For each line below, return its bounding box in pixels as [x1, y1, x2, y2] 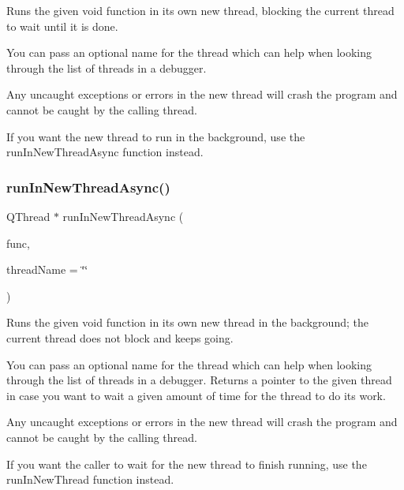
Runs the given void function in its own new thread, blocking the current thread [6, 2, 395, 18]
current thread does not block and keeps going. [6, 329, 234, 346]
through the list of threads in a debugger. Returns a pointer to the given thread [6, 372, 392, 388]
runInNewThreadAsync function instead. [6, 144, 204, 160]
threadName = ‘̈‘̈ [6, 261, 88, 278]
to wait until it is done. [6, 17, 118, 34]
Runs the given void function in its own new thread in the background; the [6, 314, 368, 331]
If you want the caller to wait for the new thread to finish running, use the [6, 455, 367, 472]
